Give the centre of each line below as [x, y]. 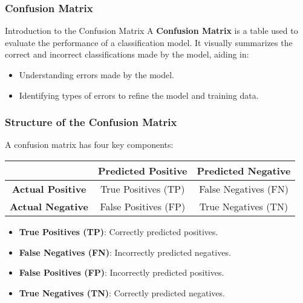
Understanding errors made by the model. [97, 75]
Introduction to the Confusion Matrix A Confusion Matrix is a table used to [151, 31]
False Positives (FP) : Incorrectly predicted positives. [122, 272]
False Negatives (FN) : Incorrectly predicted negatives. [125, 252]
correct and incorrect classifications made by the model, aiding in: [127, 54]
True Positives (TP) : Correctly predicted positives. [119, 231]
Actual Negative [49, 206]
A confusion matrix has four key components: [89, 145]
